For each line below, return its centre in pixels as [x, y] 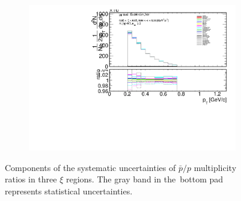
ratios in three [31, 179]
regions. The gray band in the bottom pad [145, 179]
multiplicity [215, 167]
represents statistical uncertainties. [69, 190]
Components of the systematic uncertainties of [90, 167]
